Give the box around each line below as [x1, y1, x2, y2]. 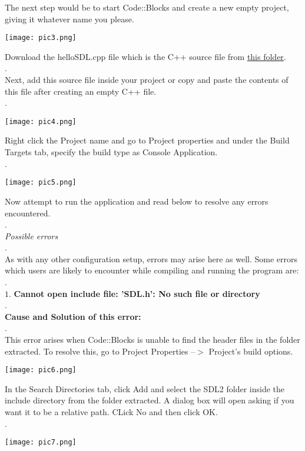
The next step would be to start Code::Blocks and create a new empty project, [5, 1, 289, 13]
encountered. [5, 206, 51, 219]
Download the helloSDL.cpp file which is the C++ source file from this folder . [5, 50, 286, 62]
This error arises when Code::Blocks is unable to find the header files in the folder [5, 333, 300, 346]
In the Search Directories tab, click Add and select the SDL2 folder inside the [5, 382, 285, 395]
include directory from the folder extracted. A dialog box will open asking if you [5, 394, 294, 406]
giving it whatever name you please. [5, 12, 134, 25]
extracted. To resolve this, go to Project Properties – [5, 345, 195, 357]
